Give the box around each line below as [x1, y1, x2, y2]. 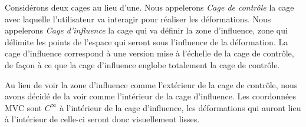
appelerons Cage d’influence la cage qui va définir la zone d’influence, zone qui [5, 24, 288, 36]
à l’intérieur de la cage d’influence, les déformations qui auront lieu [59, 101, 301, 113]
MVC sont [5, 101, 42, 113]
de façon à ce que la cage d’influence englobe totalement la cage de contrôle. [5, 58, 280, 71]
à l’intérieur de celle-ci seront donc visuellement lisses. [5, 113, 200, 125]
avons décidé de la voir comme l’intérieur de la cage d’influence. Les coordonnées [5, 90, 297, 102]
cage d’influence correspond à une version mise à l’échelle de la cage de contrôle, [5, 47, 294, 59]
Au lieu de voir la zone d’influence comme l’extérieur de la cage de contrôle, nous [5, 78, 298, 91]
